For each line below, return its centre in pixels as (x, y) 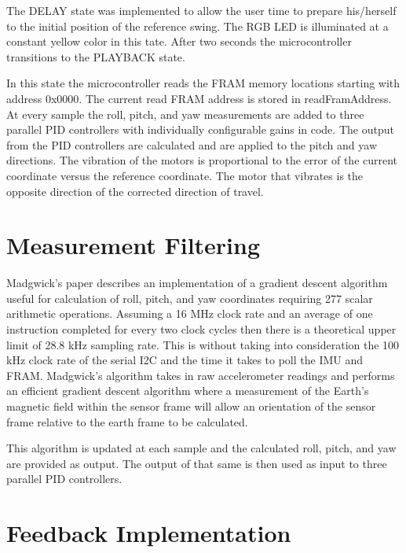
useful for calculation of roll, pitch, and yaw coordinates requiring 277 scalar (190, 298)
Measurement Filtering (134, 245)
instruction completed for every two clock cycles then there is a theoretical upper (201, 329)
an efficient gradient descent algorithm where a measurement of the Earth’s (188, 391)
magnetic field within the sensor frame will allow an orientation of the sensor (191, 406)
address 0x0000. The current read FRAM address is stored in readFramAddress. (199, 98)
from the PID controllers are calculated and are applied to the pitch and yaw (192, 144)
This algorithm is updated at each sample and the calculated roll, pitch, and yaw (201, 448)
